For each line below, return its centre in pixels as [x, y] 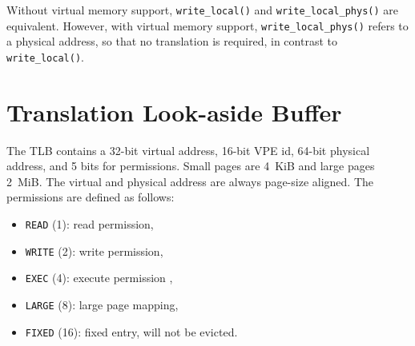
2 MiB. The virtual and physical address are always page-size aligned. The [190, 181]
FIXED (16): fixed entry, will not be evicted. [131, 331]
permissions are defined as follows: [91, 197]
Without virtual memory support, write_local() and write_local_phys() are [203, 10]
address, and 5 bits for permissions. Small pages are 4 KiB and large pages [191, 166]
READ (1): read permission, [89, 224]
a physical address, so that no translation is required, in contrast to [172, 41]
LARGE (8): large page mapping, [102, 305]
